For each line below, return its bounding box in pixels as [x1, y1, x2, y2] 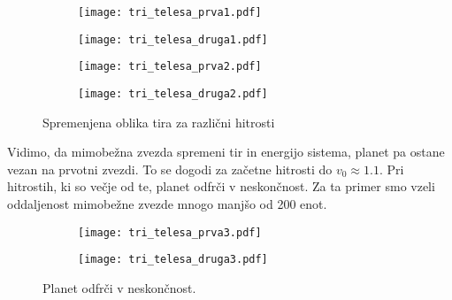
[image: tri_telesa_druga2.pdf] [78, 87, 268, 100]
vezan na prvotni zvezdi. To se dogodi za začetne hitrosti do [7, 159, 333, 178]
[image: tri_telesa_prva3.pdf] [78, 226, 262, 239]
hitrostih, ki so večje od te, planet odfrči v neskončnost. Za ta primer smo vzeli [7, 177, 435, 196]
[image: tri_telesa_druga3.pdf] [78, 253, 268, 266]
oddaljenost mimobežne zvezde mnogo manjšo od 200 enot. [7, 195, 327, 212]
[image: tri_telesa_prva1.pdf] [78, 6, 262, 19]
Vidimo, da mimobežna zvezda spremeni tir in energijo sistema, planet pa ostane [7, 142, 445, 161]
